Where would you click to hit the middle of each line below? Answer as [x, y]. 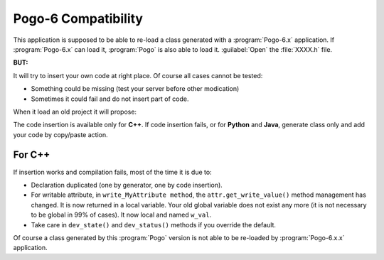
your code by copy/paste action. [60, 134]
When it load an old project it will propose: [75, 112]
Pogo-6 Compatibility [78, 18]
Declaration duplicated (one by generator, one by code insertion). [127, 185]
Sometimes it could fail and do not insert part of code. [110, 99]
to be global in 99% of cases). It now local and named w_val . [121, 215]
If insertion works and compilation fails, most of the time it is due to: [113, 172]
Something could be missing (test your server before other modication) [135, 89]
